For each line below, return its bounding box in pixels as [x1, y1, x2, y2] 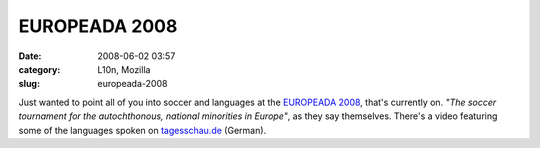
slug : [18, 78, 40, 90]
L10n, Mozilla [97, 63, 151, 75]
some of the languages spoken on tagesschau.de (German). [18, 124, 267, 136]
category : [18, 63, 61, 75]
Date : [18, 50, 42, 62]
